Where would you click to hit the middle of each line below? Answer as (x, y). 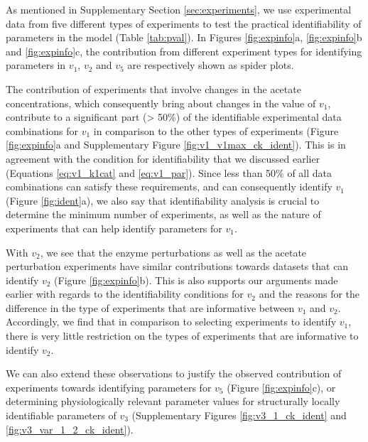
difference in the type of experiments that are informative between (150, 307)
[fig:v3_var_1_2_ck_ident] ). (70, 429)
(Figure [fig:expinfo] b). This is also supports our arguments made (196, 280)
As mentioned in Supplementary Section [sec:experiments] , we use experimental (179, 9)
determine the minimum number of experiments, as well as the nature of (163, 214)
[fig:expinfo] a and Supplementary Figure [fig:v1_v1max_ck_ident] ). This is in (176, 145)
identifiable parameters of (61, 415)
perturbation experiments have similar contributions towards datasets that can (177, 266)
